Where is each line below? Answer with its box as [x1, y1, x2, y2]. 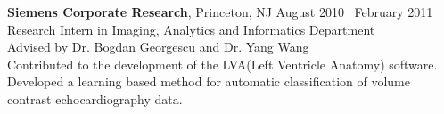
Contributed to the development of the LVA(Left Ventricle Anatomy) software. [7, 54, 438, 73]
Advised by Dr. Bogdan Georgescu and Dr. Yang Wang [7, 37, 309, 56]
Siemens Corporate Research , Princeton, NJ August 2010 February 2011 [7, 3, 433, 20]
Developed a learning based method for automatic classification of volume [7, 72, 411, 91]
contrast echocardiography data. [7, 89, 183, 108]
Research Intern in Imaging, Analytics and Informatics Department [7, 20, 375, 38]
